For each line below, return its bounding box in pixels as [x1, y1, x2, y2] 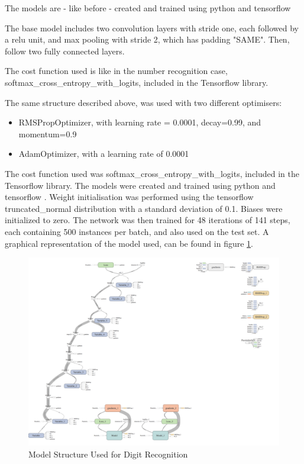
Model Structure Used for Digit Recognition [28, 447, 188, 460]
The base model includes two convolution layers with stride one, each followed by [5, 21, 299, 34]
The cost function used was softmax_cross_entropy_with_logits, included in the [5, 167, 300, 179]
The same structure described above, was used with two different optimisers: [5, 96, 282, 108]
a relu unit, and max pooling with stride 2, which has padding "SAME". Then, [5, 33, 290, 46]
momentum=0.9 [18, 127, 77, 140]
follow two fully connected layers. [5, 44, 125, 57]
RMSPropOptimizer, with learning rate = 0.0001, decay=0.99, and [18, 116, 261, 128]
